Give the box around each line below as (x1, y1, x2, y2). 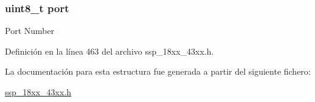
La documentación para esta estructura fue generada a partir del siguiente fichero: (5, 65, 311, 78)
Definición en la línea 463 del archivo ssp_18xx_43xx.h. (5, 44, 214, 57)
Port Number (5, 24, 55, 37)
